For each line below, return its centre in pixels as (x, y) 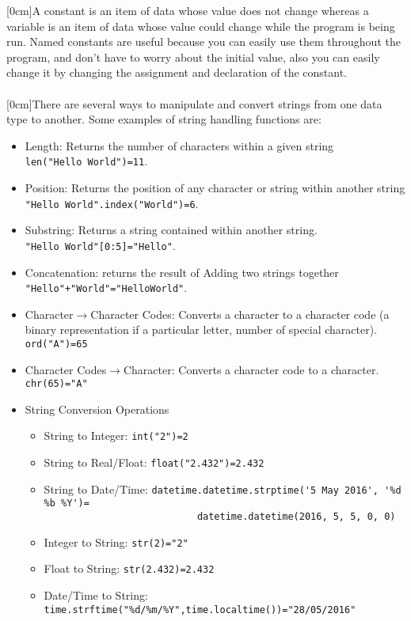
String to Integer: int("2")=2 (116, 435)
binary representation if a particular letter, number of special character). (201, 329)
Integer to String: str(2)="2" (116, 541)
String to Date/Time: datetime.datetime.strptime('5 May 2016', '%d (223, 488)
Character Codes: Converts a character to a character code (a (240, 314)
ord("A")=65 (56, 344)
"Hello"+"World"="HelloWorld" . (106, 288)
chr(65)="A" (56, 384)
